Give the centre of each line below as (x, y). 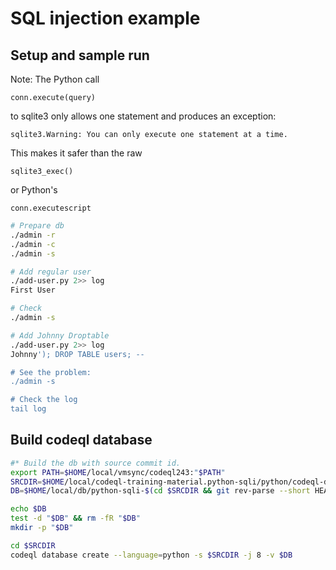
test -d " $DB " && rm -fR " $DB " (75, 518)
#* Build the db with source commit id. (96, 463)
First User (33, 290)
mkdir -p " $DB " (42, 528)
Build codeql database (81, 440)
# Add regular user (51, 272)
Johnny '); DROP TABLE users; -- (77, 354)
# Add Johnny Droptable (60, 335)
